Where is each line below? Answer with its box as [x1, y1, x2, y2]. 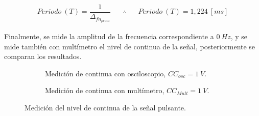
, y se [230, 31, 247, 41]
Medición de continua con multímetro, [45, 85, 164, 96]
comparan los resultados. [4, 51, 82, 62]
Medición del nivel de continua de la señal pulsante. [25, 102, 186, 112]
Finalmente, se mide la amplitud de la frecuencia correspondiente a [4, 31, 214, 41]
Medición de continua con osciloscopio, [45, 68, 166, 78]
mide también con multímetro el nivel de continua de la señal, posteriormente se [4, 41, 255, 51]
